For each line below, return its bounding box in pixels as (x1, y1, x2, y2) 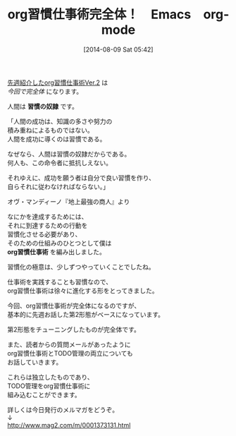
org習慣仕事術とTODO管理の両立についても (7, 349, 134, 357)
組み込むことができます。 (7, 390, 81, 399)
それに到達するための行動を (7, 221, 88, 229)
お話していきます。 (7, 358, 63, 366)
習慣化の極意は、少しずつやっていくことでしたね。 (7, 262, 155, 271)
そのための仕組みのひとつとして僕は (7, 238, 112, 247)
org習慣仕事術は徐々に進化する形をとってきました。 (7, 286, 159, 295)
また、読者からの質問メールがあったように (7, 340, 131, 349)
